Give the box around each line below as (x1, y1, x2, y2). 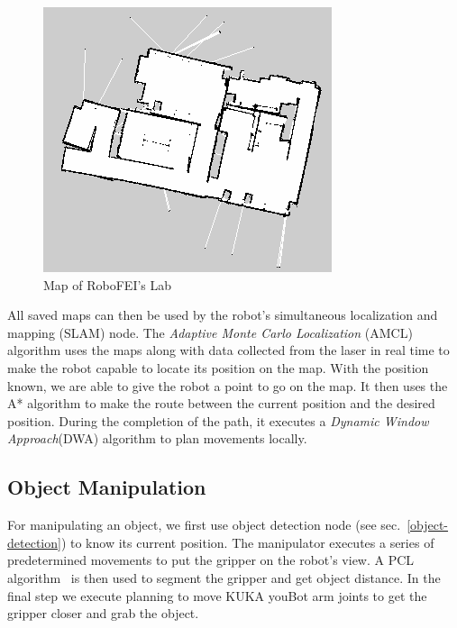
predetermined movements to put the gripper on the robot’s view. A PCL (7, 551, 415, 569)
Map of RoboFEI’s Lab (43, 275, 172, 294)
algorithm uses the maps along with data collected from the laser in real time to (7, 341, 450, 360)
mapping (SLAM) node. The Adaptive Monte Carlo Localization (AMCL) (7, 323, 413, 341)
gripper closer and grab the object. (7, 604, 199, 623)
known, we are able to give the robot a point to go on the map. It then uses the (7, 376, 448, 395)
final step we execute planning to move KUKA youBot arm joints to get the (7, 586, 427, 605)
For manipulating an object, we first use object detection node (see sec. (7, 515, 401, 534)
